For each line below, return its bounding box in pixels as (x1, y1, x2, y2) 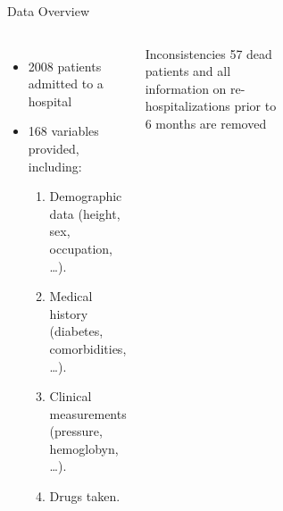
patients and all (145, 62, 231, 80)
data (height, (49, 204, 121, 222)
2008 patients (28, 56, 102, 75)
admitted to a (28, 74, 104, 93)
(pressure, (49, 422, 103, 440)
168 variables (28, 121, 99, 140)
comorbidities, (49, 339, 127, 357)
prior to (234, 96, 277, 115)
